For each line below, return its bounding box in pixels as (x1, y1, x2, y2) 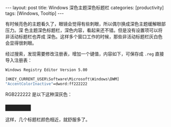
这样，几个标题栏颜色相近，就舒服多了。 (5, 116, 90, 122)
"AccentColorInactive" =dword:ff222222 (5, 81, 88, 86)
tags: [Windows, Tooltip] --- (5, 10, 64, 16)
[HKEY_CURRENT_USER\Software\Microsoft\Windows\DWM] (5, 77, 120, 82)
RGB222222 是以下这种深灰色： (5, 91, 72, 97)
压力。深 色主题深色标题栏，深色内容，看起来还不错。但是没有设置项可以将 (5, 27, 163, 33)
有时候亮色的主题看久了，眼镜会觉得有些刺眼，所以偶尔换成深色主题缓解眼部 (5, 21, 166, 27)
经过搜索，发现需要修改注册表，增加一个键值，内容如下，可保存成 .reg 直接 (5, 51, 164, 57)
